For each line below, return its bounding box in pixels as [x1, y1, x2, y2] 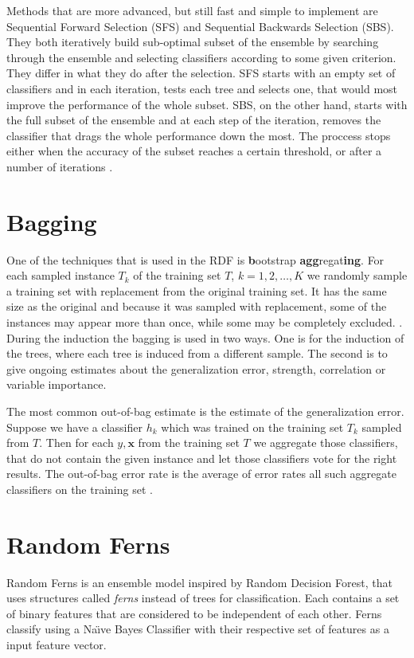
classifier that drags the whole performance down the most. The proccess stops [6, 127, 391, 143]
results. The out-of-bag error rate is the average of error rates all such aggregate [6, 465, 396, 482]
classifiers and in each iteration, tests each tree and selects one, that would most [6, 80, 398, 96]
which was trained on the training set [161, 418, 344, 435]
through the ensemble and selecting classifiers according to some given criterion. [6, 49, 396, 65]
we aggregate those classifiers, [253, 434, 398, 451]
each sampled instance [6, 267, 115, 284]
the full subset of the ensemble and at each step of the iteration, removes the [6, 112, 381, 128]
